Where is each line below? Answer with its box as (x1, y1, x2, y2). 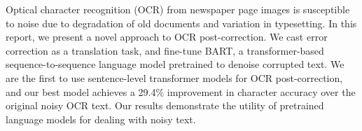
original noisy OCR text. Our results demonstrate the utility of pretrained (6, 98, 324, 113)
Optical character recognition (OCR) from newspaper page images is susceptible (6, 2, 350, 16)
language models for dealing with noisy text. (6, 111, 196, 126)
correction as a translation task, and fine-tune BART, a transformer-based (6, 43, 324, 57)
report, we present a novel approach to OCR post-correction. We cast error (6, 29, 328, 44)
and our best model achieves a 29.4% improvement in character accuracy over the (6, 84, 356, 99)
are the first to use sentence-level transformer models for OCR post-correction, (6, 70, 343, 85)
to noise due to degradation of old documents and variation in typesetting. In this (6, 15, 357, 30)
